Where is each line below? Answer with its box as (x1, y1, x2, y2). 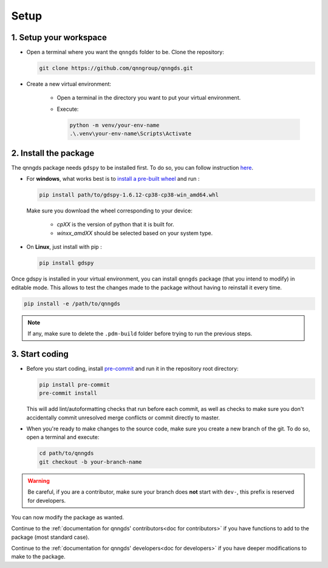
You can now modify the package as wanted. (11, 513, 125, 521)
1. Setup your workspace (11, 32, 108, 43)
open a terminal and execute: (26, 433, 100, 441)
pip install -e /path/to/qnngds (24, 300, 121, 307)
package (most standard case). (11, 533, 90, 541)
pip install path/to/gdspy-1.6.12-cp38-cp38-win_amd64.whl (39, 192, 219, 198)
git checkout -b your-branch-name (39, 458, 142, 465)
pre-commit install (39, 390, 97, 397)
